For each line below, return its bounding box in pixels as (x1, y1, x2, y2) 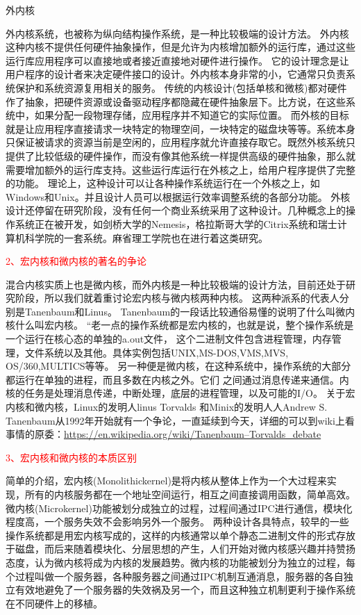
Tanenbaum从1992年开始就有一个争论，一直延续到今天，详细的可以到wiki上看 (6, 413, 355, 427)
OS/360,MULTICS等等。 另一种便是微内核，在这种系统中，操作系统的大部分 (6, 359, 351, 373)
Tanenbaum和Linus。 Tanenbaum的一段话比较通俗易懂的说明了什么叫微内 (24, 304, 355, 318)
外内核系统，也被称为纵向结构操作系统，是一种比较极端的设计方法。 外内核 (6, 26, 349, 40)
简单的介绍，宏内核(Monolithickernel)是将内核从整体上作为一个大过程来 (6, 473, 327, 488)
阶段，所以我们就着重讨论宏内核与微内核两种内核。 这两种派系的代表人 (15, 290, 339, 305)
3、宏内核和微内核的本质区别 (6, 450, 137, 464)
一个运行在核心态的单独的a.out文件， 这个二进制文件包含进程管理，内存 (6, 331, 332, 346)
